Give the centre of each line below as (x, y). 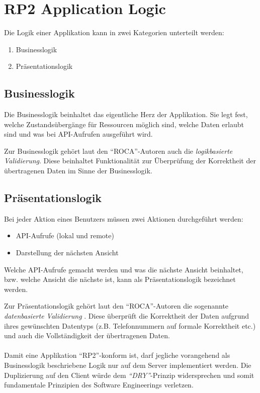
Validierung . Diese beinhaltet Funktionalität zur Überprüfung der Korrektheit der (130, 161)
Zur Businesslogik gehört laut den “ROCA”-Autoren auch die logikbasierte (118, 151)
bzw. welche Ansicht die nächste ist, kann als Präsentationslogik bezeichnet (120, 279)
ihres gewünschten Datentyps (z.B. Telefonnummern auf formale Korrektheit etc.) (130, 325)
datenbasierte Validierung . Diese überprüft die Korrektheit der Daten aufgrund (127, 316)
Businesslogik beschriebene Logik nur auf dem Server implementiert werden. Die (128, 365)
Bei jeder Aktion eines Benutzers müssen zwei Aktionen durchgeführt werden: (124, 218)
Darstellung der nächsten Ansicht (67, 253)
